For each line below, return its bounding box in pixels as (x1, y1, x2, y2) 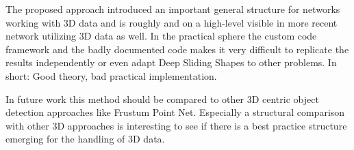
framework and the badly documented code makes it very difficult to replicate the (5, 42, 349, 56)
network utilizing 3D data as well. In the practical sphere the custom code (5, 29, 317, 43)
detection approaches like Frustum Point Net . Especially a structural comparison (5, 105, 345, 119)
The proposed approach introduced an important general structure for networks (5, 2, 340, 16)
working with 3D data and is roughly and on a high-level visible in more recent (5, 15, 338, 29)
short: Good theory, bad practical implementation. (5, 68, 217, 82)
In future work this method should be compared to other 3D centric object (5, 91, 319, 106)
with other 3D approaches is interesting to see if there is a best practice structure (5, 118, 347, 132)
